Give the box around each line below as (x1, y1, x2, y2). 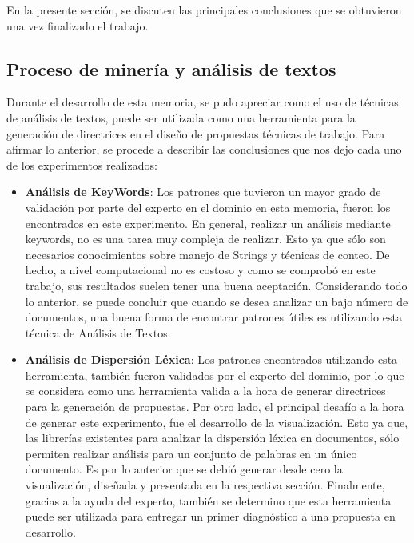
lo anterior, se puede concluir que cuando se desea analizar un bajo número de (25, 293, 408, 309)
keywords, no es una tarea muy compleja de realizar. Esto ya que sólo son (25, 230, 386, 247)
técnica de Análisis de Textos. (25, 324, 171, 341)
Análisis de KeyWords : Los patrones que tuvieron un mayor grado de (25, 183, 381, 200)
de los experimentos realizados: (6, 156, 157, 173)
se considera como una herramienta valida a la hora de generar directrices (25, 382, 386, 399)
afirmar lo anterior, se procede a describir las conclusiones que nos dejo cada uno (6, 141, 402, 158)
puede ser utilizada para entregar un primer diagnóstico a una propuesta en (25, 508, 396, 525)
